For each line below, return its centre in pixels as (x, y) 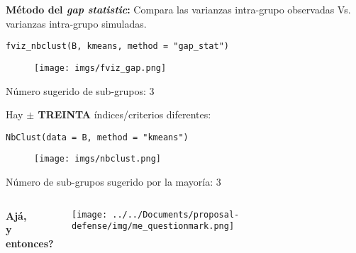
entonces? (30, 243)
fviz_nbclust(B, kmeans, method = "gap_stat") (117, 46)
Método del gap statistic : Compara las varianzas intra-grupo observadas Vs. (178, 9)
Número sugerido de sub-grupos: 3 (80, 90)
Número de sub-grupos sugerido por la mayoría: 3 (113, 181)
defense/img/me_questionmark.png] (153, 226)
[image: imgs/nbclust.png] (98, 159)
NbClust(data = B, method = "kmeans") (97, 137)
